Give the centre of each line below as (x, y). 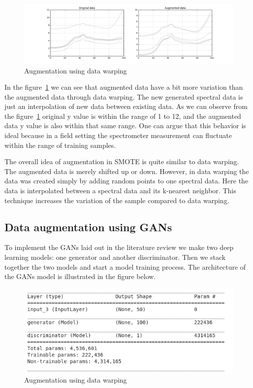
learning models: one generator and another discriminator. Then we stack (115, 257)
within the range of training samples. (60, 145)
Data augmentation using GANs (88, 227)
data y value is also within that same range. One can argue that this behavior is (125, 125)
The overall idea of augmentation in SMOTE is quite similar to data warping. (122, 161)
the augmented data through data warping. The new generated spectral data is (124, 96)
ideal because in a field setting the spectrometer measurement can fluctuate (118, 135)
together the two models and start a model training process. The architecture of (125, 266)
